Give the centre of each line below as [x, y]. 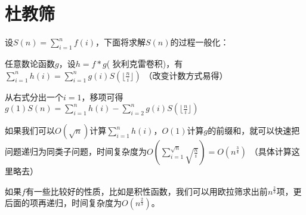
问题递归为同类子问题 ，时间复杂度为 [76, 151]
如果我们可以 [30, 130]
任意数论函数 [30, 63]
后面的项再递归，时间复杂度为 [63, 203]
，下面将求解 [120, 42]
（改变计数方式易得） [186, 75]
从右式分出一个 [34, 96]
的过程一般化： [200, 42]
